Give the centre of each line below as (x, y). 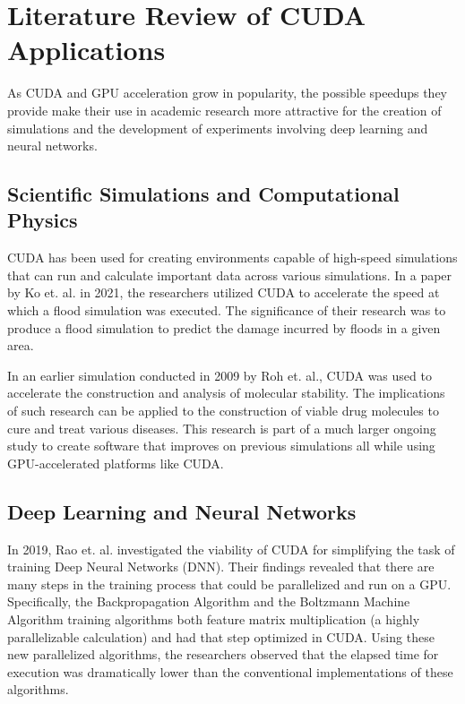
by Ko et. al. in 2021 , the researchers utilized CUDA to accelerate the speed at (224, 292)
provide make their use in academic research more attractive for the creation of (224, 110)
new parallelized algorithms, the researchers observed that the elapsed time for (223, 654)
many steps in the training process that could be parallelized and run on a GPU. (229, 584)
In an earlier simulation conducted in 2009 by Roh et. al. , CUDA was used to (220, 375)
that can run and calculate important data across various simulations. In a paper (230, 275)
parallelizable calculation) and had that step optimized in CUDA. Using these (221, 636)
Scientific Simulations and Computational (203, 194)
